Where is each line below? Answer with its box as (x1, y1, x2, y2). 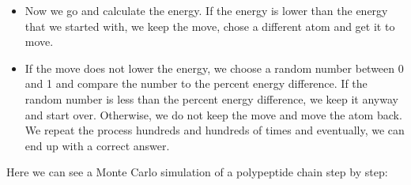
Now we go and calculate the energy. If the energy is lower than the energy (25, 2, 388, 18)
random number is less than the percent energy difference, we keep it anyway (25, 90, 398, 107)
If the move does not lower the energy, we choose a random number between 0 (25, 59, 404, 76)
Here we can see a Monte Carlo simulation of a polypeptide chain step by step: (6, 164, 388, 180)
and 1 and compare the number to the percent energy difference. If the (25, 75, 368, 92)
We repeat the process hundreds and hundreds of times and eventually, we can (25, 122, 405, 138)
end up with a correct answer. (25, 137, 170, 153)
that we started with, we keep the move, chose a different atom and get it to (25, 17, 395, 34)
